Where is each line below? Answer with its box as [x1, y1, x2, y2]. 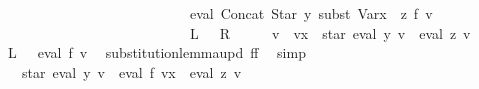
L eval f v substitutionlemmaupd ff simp [7, 42, 306, 63]
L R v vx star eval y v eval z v [189, 22, 471, 43]
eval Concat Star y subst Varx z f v [189, 3, 433, 23]
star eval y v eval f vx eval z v [21, 61, 242, 82]
